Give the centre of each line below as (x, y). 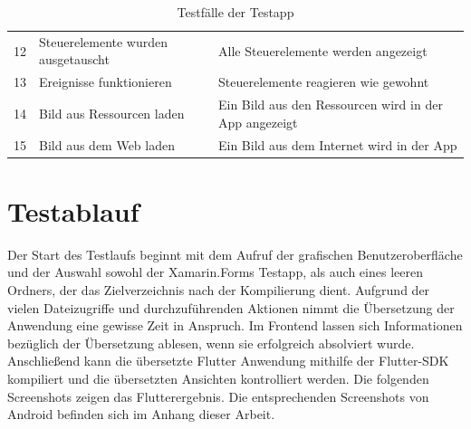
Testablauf (73, 210)
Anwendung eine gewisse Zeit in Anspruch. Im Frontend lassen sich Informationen (235, 325)
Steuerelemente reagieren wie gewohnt (323, 82)
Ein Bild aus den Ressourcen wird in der (330, 105)
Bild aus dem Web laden (107, 144)
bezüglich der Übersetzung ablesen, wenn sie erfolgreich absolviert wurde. (211, 343)
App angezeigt (258, 122)
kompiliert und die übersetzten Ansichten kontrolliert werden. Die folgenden (218, 378)
